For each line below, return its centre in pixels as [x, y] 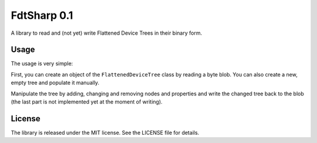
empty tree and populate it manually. [55, 83]
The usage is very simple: [42, 64]
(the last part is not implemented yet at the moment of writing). [87, 102]
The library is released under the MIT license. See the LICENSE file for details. [105, 132]
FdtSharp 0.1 [42, 15]
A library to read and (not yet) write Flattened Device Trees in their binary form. [107, 33]
